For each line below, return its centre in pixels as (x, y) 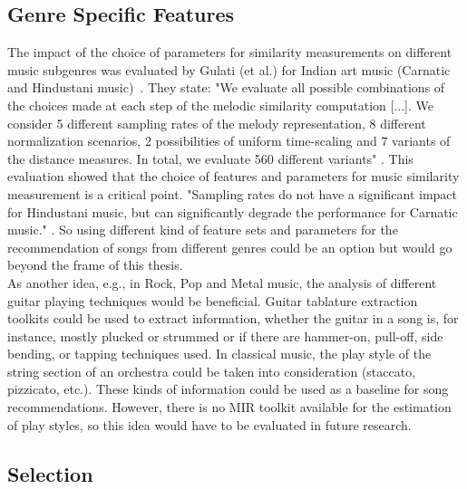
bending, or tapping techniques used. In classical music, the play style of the (219, 354)
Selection (50, 473)
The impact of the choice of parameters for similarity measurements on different (230, 52)
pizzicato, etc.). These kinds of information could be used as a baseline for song (228, 389)
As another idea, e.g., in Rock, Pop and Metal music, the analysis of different (222, 282)
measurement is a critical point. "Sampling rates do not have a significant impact (233, 193)
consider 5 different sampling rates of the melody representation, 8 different (217, 123)
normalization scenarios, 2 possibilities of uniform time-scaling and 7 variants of (229, 141)
